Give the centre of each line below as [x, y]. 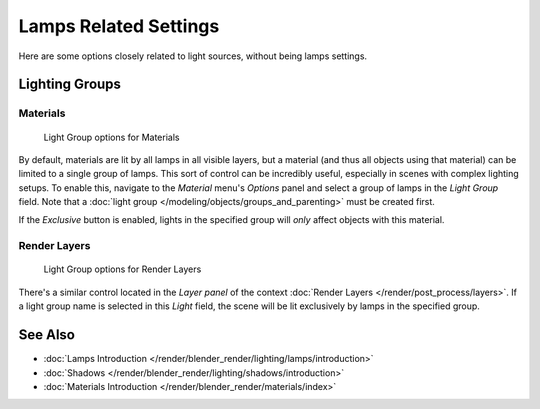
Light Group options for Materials [111, 137]
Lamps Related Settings [119, 26]
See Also [46, 335]
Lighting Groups [70, 84]
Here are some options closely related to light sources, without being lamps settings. [193, 56]
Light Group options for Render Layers [122, 269]
